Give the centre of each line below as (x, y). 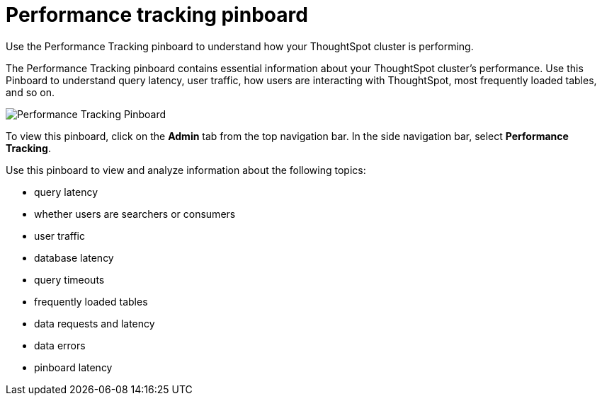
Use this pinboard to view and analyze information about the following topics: (186, 170)
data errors (60, 345)
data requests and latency (95, 323)
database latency (74, 257)
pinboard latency (73, 367)
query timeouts (69, 279)
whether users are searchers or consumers (135, 214)
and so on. (30, 92)
